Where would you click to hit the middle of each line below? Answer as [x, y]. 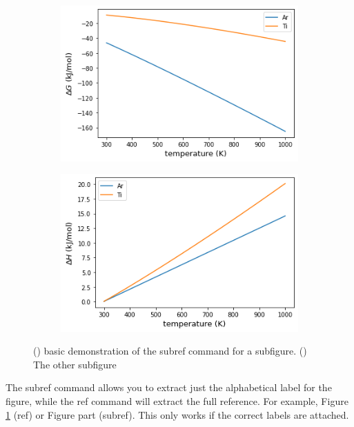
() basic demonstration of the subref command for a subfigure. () [170, 351]
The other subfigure [75, 364]
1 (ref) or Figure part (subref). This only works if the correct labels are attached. [177, 414]
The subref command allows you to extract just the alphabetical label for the [169, 387]
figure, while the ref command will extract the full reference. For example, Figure [177, 401]
